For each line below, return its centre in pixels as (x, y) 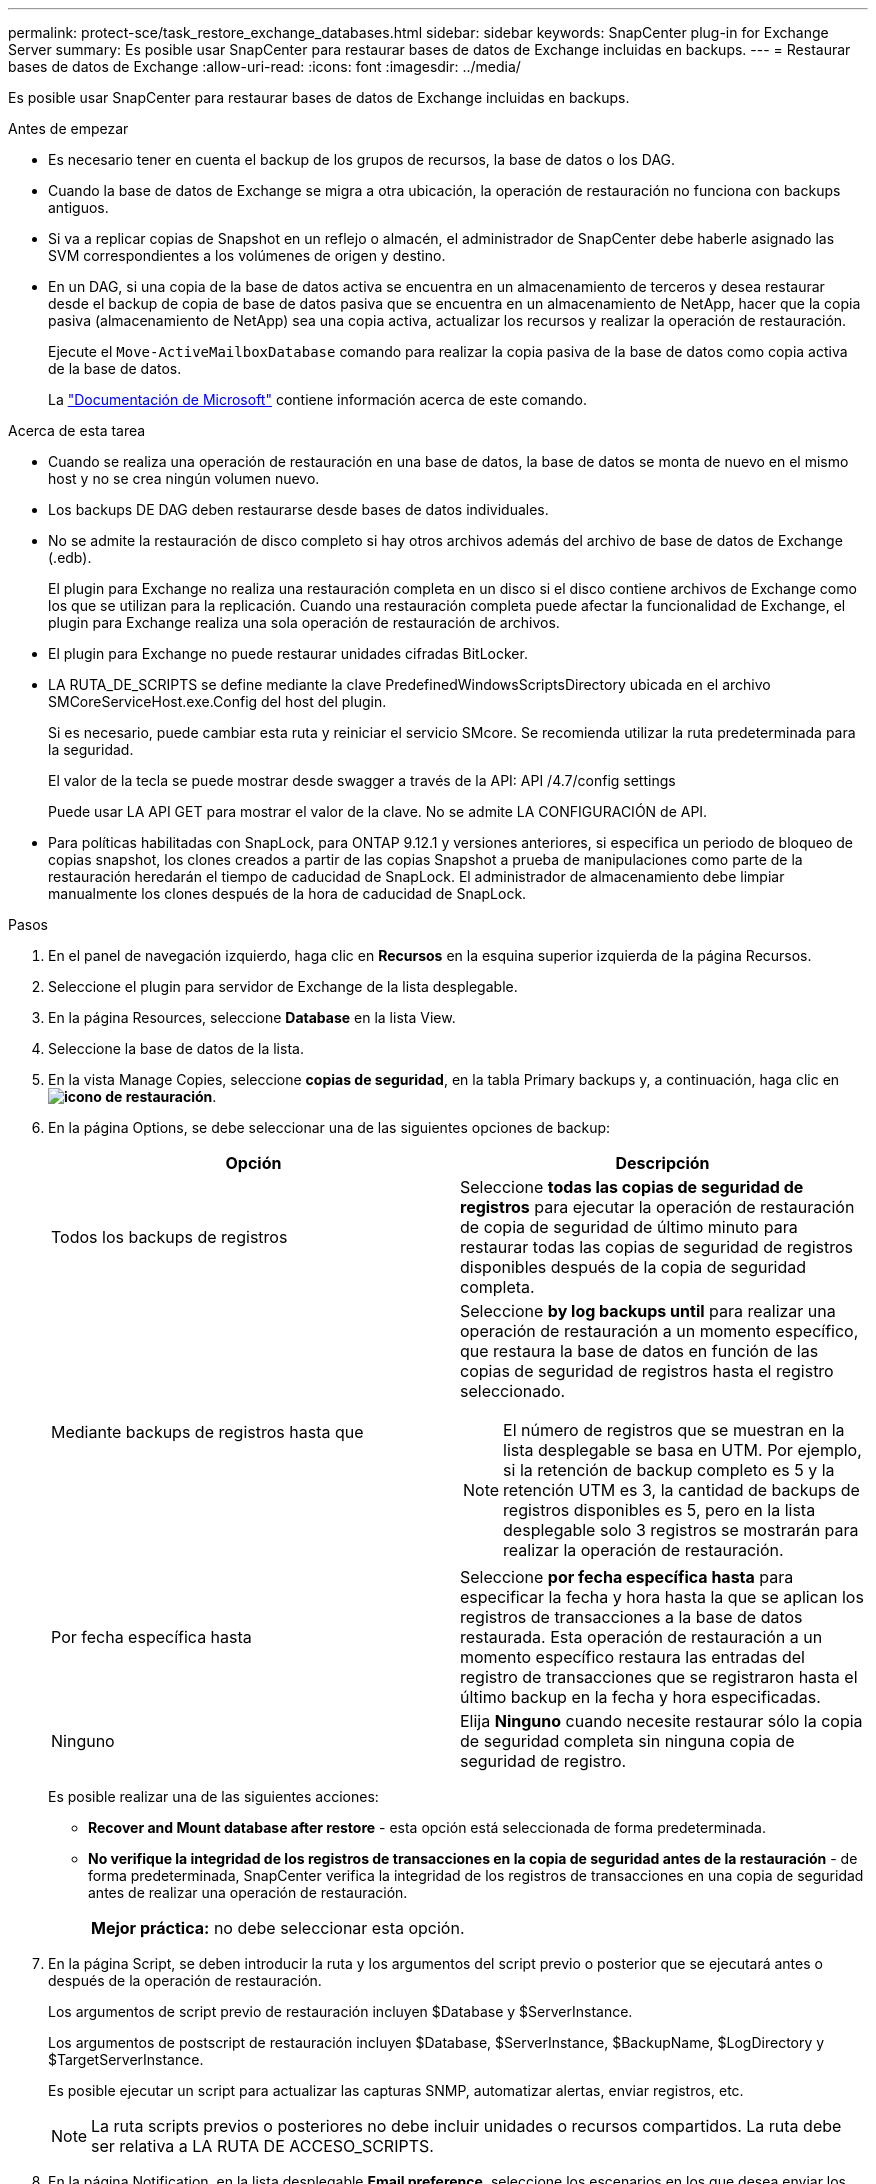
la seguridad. (91, 749)
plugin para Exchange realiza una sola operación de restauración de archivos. (304, 622)
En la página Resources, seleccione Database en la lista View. (252, 1017)
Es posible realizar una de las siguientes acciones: (213, 1796)
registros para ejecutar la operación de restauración (657, 1207)
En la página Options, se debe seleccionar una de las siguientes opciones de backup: (329, 1127)
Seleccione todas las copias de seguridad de (632, 1187)
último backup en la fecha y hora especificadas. (640, 1697)
